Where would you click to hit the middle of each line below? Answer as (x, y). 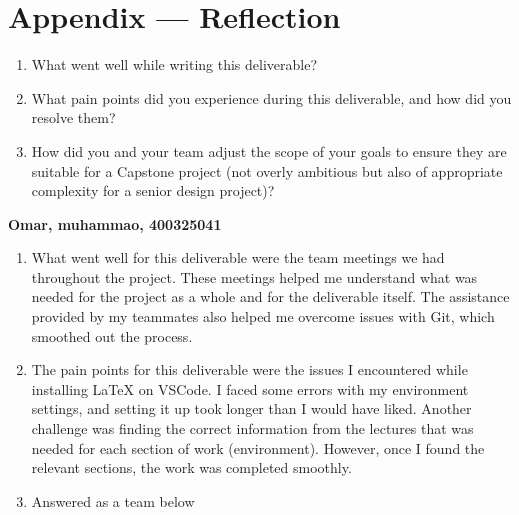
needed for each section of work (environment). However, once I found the (258, 447)
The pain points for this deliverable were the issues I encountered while (249, 369)
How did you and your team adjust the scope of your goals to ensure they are (269, 150)
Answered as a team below (113, 500)
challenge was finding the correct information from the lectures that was (252, 428)
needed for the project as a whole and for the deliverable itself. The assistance (270, 296)
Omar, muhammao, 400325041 (115, 223)
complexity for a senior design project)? (153, 190)
